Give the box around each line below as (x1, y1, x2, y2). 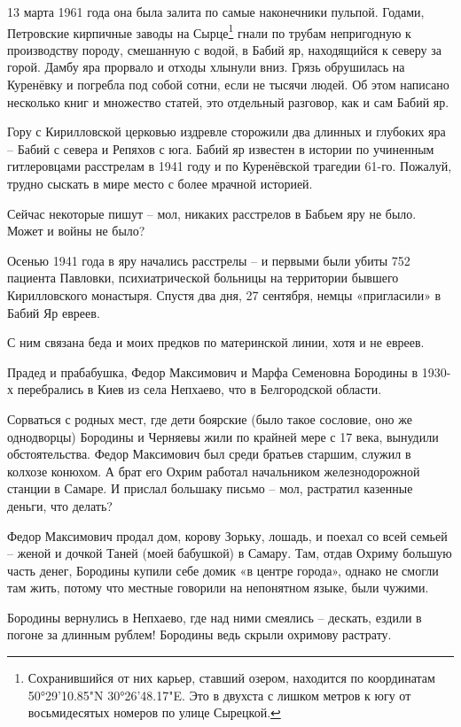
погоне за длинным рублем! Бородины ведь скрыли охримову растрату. (7, 625, 392, 644)
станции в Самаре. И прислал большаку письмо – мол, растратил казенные (7, 479, 413, 498)
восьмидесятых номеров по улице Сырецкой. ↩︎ (27, 703, 281, 722)
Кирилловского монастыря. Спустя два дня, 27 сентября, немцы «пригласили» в (7, 285, 441, 304)
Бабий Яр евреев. (7, 303, 100, 321)
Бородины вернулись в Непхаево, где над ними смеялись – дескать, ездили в (7, 607, 422, 626)
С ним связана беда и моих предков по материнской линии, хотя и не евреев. (7, 333, 425, 352)
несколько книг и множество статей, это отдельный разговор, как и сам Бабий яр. (7, 92, 449, 111)
